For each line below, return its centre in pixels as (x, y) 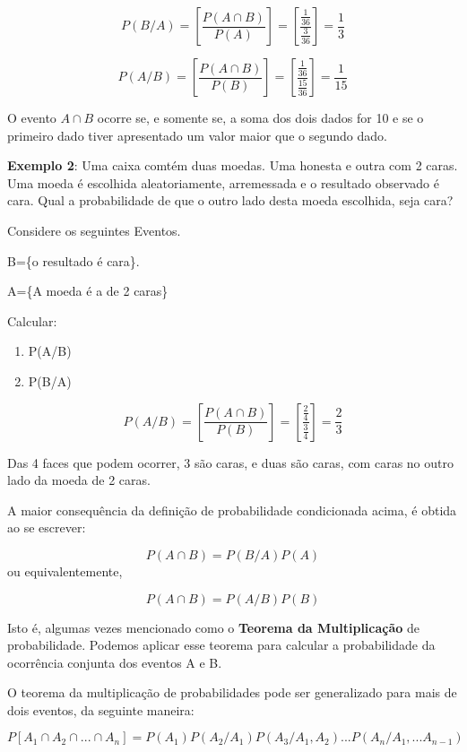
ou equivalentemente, (65, 570)
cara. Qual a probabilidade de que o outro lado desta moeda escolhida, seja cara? (230, 200)
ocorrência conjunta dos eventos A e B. (115, 662)
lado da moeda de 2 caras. (79, 480)
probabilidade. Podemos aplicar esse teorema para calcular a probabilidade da (221, 645)
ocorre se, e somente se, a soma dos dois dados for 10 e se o (260, 117)
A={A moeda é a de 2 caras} (88, 291)
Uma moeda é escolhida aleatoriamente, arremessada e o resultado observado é (223, 182)
